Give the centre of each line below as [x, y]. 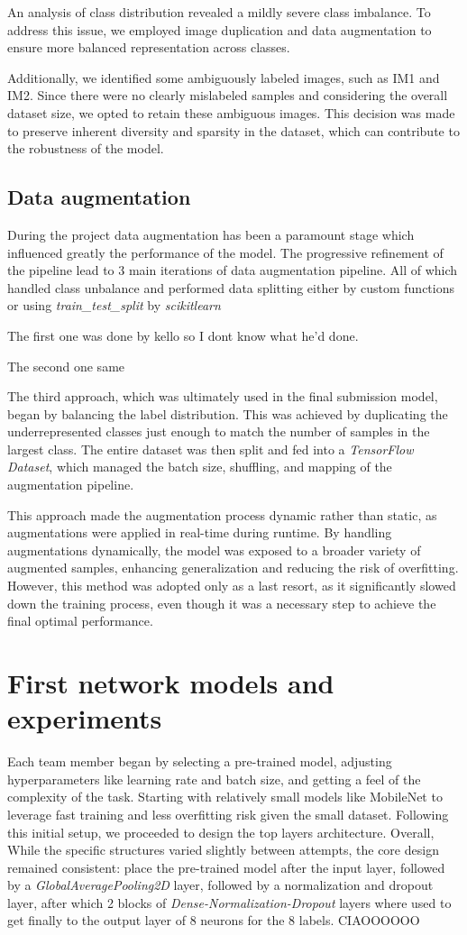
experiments [85, 718]
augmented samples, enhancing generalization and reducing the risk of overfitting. [233, 568]
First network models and [171, 683]
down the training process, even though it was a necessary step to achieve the [222, 603]
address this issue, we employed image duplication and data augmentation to [220, 29]
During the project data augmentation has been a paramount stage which [211, 234]
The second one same [66, 366]
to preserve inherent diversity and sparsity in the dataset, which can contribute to [233, 130]
